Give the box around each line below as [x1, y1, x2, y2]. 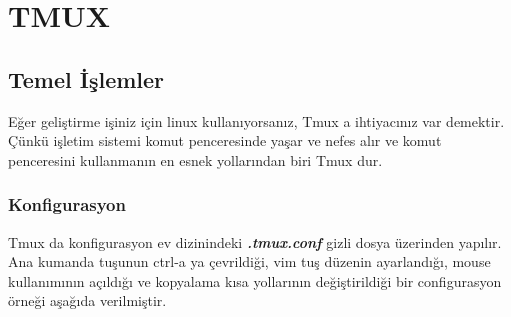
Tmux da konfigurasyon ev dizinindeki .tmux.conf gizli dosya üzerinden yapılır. [8, 231, 502, 252]
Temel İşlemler [8, 63, 165, 94]
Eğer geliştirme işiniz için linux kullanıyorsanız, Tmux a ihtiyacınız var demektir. [8, 110, 505, 131]
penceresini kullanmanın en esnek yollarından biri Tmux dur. [8, 149, 383, 170]
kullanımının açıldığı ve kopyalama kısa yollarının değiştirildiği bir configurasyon [8, 270, 502, 291]
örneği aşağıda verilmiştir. [8, 290, 167, 311]
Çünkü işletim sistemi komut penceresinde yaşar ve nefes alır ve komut [8, 130, 442, 151]
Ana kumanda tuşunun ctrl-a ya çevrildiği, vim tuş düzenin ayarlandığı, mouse [8, 251, 491, 272]
